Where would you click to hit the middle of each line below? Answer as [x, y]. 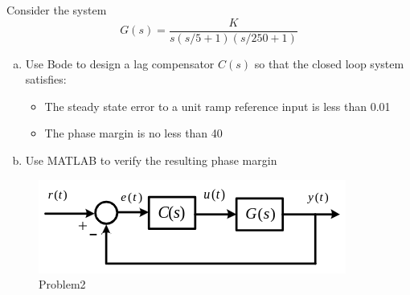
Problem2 [62, 284]
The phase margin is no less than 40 [133, 133]
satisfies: [46, 79]
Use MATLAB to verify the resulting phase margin [151, 160]
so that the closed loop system [329, 63]
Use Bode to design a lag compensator [120, 63]
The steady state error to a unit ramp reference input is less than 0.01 [217, 106]
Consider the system [57, 10]
